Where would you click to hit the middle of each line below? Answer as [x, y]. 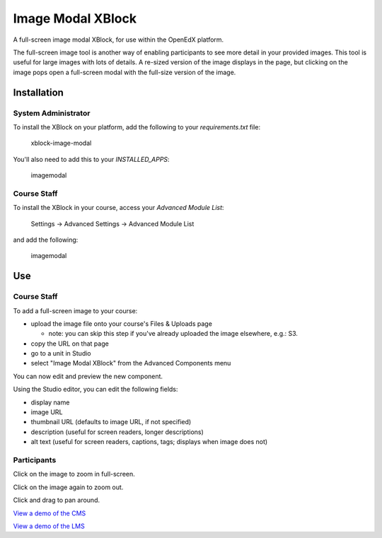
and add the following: [46, 240]
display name [50, 402]
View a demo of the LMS [49, 526]
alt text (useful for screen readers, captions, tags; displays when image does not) [149, 442]
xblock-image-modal [61, 143]
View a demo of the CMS [50, 513]
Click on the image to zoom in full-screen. [74, 474]
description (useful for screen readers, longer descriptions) [117, 432]
